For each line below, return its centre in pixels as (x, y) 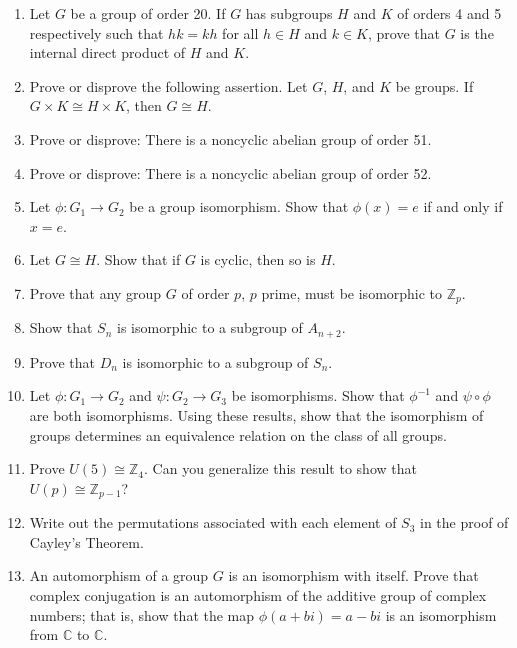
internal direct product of (107, 52)
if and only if (463, 206)
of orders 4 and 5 (449, 13)
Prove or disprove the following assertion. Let (168, 85)
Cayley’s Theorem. (86, 541)
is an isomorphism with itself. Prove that (353, 575)
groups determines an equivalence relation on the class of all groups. (238, 434)
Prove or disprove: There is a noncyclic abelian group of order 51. (230, 138)
